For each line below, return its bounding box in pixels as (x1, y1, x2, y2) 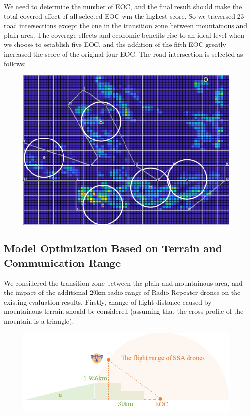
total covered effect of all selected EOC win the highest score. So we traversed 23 (4, 11, 244, 21)
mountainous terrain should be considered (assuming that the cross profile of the (4, 306, 244, 316)
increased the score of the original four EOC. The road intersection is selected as (4, 48, 243, 59)
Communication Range (4, 255, 121, 270)
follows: (4, 58, 26, 68)
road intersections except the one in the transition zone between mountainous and (4, 20, 248, 31)
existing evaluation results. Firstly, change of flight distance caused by (4, 296, 212, 307)
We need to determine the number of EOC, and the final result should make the (4, 1, 242, 11)
